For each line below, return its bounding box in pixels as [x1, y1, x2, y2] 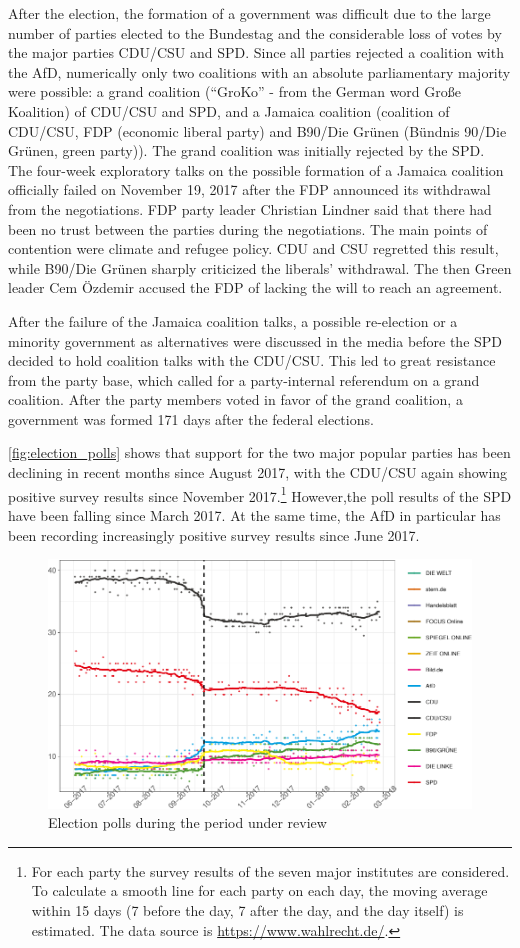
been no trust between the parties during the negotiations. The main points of [8, 218, 488, 239]
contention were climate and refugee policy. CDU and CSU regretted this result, [8, 238, 499, 259]
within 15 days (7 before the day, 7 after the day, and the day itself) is [31, 899, 464, 920]
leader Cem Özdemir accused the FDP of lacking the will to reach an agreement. [8, 277, 503, 298]
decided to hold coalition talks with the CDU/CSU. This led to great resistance [8, 350, 496, 371]
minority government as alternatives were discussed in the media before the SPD [8, 330, 503, 351]
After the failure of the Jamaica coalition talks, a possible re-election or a [8, 310, 458, 331]
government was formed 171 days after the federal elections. [8, 408, 374, 429]
